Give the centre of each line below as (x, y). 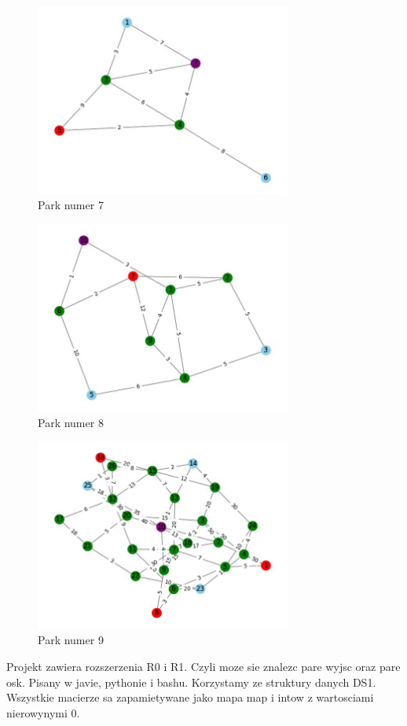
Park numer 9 (71, 640)
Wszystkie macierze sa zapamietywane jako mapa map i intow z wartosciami (190, 697)
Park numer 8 (71, 422)
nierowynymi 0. (43, 712)
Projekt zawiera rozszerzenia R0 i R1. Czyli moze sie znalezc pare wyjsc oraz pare (203, 667)
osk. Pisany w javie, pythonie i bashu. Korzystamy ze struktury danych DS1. (191, 682)
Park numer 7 (71, 205)
